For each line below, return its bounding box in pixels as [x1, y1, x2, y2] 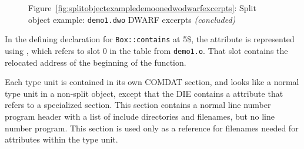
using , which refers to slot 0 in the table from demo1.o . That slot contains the [5, 44, 288, 56]
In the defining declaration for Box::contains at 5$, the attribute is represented [5, 33, 295, 45]
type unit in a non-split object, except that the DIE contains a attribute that [5, 87, 283, 99]
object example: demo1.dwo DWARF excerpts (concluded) [28, 13, 236, 25]
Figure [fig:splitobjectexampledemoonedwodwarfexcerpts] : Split [28, 2, 256, 13]
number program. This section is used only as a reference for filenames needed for [5, 121, 299, 134]
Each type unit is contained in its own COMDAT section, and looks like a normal [5, 76, 299, 88]
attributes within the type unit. [5, 133, 118, 145]
